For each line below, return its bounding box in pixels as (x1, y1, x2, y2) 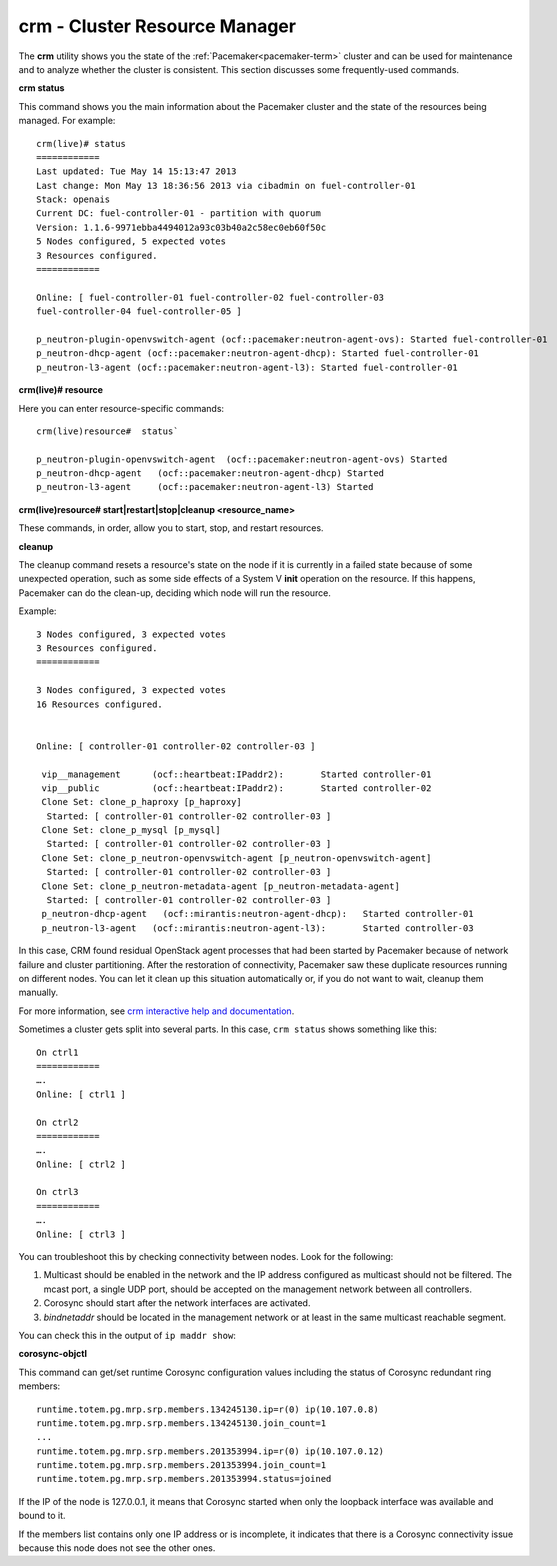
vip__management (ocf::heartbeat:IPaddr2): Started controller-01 (41, 768, 432, 780)
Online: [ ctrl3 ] (36, 1228, 127, 1240)
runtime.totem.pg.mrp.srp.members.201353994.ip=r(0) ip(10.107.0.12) (36, 1445, 385, 1457)
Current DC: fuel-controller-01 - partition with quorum (36, 208, 322, 219)
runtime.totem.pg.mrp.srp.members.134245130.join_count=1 (36, 1417, 327, 1429)
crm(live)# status (36, 138, 127, 149)
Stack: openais (36, 194, 111, 205)
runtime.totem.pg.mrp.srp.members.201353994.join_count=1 (36, 1460, 327, 1471)
